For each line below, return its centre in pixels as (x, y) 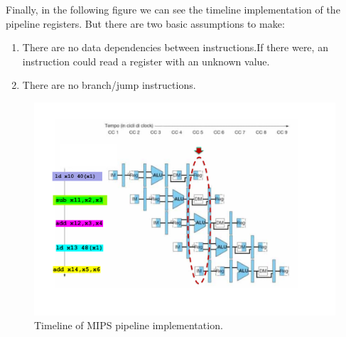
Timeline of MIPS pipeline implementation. (129, 325)
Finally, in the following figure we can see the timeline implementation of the (173, 9)
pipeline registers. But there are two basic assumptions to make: (145, 23)
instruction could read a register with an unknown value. (146, 61)
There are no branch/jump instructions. (109, 85)
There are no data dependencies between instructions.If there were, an (175, 47)
